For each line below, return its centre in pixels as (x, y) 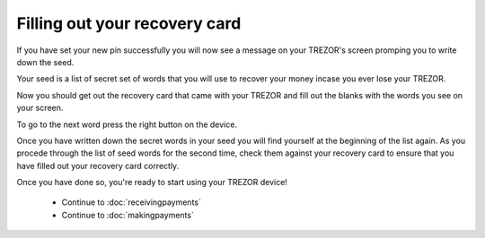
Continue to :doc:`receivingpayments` (131, 202)
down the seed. (45, 62)
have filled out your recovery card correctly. (98, 166)
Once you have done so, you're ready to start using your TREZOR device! (152, 183)
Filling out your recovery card (129, 23)
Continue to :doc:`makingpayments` (128, 215)
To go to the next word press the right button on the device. (127, 124)
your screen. (40, 108)
